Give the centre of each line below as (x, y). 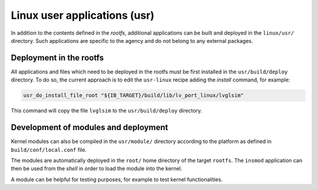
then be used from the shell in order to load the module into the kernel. (97, 169)
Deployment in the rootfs (57, 58)
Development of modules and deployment (90, 128)
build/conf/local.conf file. (49, 150)
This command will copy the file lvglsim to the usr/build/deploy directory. (107, 111)
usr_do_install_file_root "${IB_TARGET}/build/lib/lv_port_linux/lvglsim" (134, 96)
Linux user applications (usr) (83, 15)
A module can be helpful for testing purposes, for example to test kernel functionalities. (117, 179)
